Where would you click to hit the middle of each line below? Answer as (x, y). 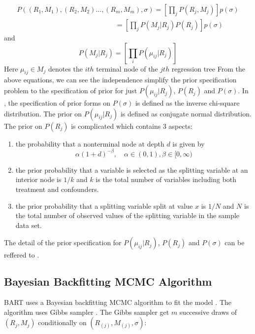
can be (235, 242)
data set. (29, 225)
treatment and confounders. (57, 189)
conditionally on (62, 322)
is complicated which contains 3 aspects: (132, 126)
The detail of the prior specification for (63, 242)
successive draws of (208, 312)
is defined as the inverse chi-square (187, 103)
